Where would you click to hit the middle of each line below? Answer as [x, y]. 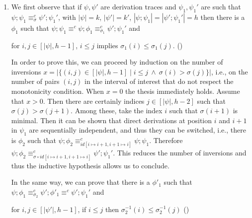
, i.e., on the [229, 71]
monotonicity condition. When [58, 91]
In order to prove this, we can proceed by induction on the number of [117, 62]
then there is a [223, 17]
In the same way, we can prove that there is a [81, 182]
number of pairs [35, 81]
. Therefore [166, 140]
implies [107, 45]
